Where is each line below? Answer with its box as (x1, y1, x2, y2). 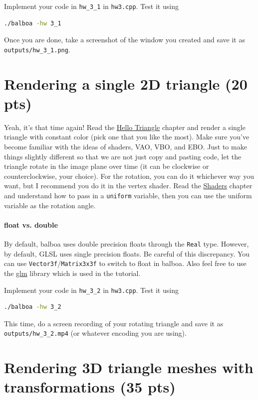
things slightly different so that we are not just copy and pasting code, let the (4, 151, 242, 161)
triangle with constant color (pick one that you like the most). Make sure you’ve (4, 132, 250, 142)
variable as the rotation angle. (4, 200, 96, 210)
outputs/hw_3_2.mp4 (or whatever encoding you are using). (4, 328, 187, 338)
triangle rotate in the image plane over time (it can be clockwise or (4, 161, 209, 171)
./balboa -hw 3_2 (4, 303, 61, 311)
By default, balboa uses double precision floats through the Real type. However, (4, 239, 249, 249)
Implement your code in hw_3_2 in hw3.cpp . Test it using (4, 284, 179, 295)
